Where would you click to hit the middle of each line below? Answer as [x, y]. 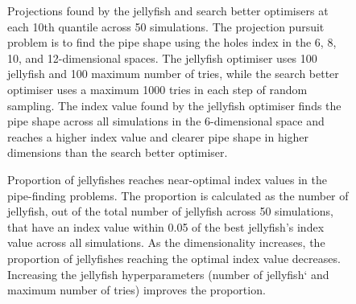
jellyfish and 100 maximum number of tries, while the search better [173, 74]
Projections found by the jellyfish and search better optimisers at [168, 10]
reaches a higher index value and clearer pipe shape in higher [158, 136]
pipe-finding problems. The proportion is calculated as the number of [178, 195]
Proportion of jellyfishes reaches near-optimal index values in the [167, 179]
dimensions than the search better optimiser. [118, 152]
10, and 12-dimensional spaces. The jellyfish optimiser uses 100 [162, 58]
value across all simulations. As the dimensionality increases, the [166, 242]
